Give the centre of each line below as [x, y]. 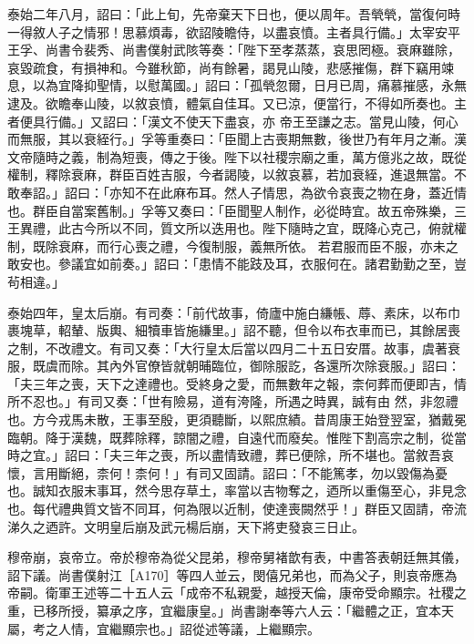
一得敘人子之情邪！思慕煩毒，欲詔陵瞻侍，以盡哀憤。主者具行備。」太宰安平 [234, 31]
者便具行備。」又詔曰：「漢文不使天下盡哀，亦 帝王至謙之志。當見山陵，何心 [233, 121]
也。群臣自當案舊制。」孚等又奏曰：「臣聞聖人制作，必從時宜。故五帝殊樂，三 [237, 210]
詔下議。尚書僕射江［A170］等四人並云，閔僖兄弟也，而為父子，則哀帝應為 [232, 574]
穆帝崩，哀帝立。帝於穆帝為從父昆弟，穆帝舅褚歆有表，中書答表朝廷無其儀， [237, 557]
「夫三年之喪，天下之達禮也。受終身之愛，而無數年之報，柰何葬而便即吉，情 [237, 383]
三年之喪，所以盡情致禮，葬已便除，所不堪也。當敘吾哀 [288, 455]
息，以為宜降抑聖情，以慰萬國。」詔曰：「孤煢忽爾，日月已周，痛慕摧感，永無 [237, 85]
